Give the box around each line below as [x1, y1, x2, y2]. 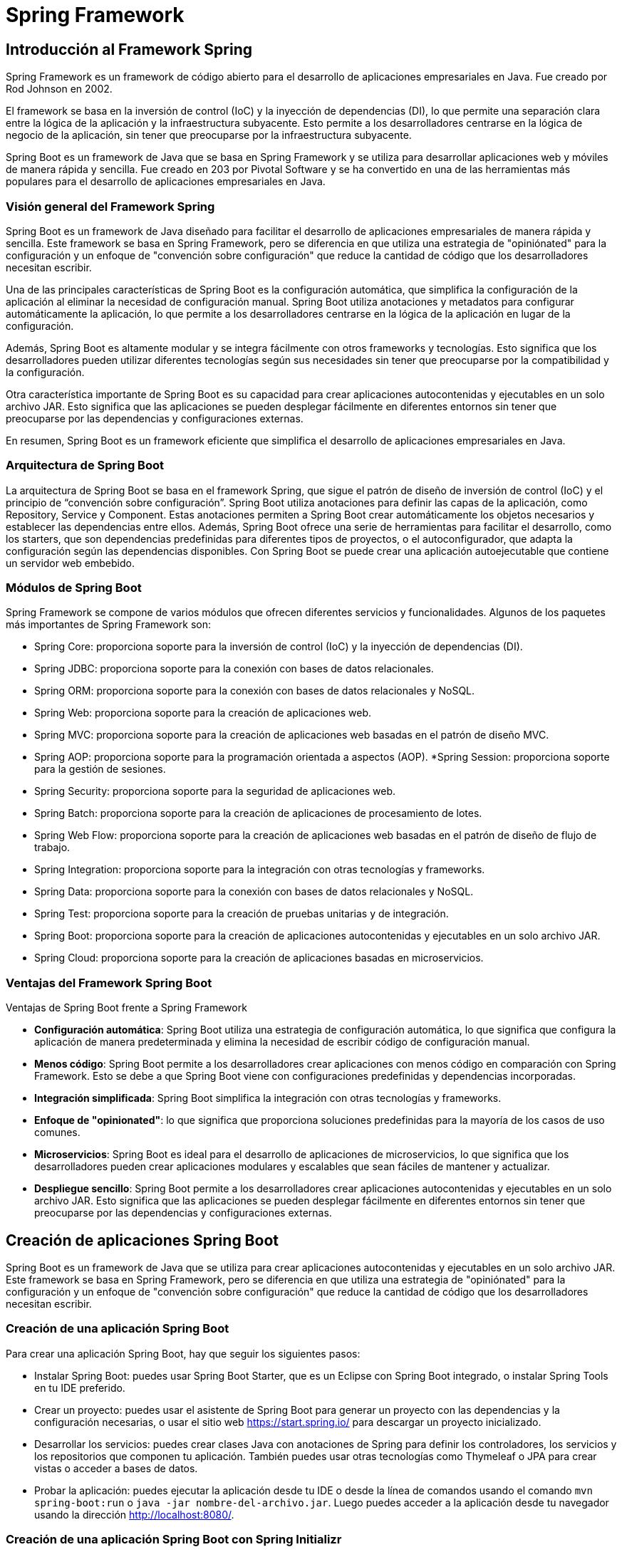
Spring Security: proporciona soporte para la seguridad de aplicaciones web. [34, 785, 396, 798]
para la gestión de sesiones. [34, 763, 166, 776]
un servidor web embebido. [6, 556, 135, 569]
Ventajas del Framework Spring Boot [6, 975, 212, 990]
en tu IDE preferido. [34, 1381, 125, 1394]
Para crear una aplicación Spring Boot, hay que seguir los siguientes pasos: [6, 1347, 361, 1360]
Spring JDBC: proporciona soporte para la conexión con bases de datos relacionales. [34, 662, 434, 675]
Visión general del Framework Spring [6, 199, 215, 214]
